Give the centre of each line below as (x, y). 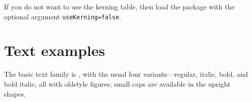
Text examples (55, 50)
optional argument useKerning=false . (63, 16)
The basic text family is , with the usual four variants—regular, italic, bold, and (126, 74)
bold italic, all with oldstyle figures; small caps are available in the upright (117, 83)
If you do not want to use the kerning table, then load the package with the (119, 6)
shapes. (15, 93)
